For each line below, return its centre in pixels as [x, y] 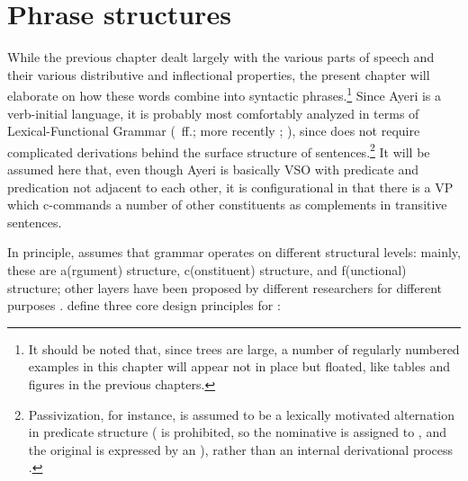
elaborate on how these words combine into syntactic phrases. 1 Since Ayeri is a [225, 94]
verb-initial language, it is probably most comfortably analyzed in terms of [213, 113]
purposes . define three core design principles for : [144, 305]
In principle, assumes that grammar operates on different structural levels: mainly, [234, 252]
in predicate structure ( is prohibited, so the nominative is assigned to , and [237, 432]
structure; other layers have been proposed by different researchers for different [225, 287]
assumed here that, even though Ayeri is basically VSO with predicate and [213, 169]
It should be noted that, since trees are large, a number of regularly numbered [244, 348]
